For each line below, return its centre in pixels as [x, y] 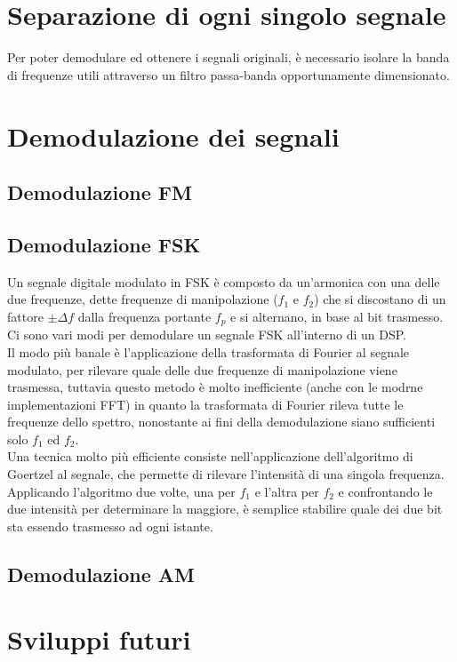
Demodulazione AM [101, 574]
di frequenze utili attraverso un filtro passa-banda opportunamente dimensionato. [228, 74]
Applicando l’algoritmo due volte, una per [121, 491]
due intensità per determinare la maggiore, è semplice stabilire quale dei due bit [225, 509]
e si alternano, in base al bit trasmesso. [337, 316]
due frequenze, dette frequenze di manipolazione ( [143, 299]
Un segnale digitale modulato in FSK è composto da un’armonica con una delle [224, 281]
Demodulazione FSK [104, 244]
